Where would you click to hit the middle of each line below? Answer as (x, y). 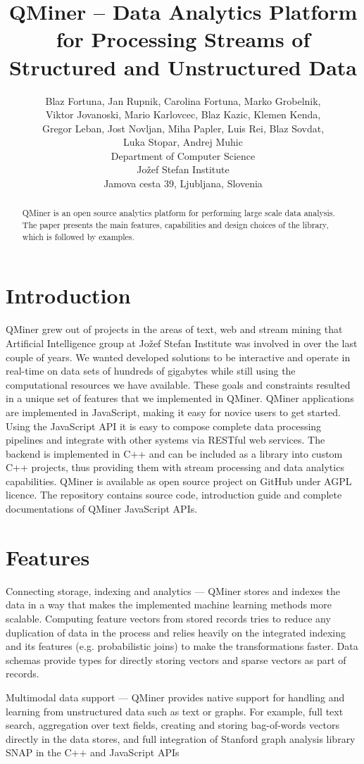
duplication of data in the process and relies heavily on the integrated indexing (176, 632)
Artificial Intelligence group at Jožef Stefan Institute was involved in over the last (182, 343)
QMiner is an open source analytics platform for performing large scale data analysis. (178, 213)
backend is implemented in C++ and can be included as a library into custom (174, 453)
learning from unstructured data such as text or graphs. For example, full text (175, 711)
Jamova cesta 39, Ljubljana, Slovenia (183, 183)
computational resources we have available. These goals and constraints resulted (178, 384)
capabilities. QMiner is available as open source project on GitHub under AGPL (179, 481)
